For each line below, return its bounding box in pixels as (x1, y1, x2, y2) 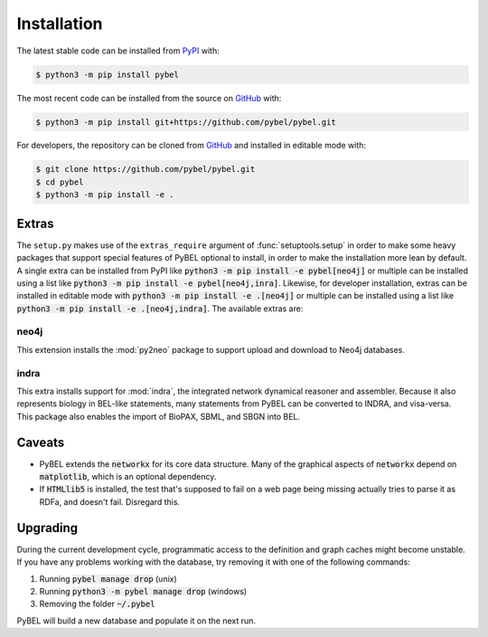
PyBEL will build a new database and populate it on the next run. (16, 615, 257, 626)
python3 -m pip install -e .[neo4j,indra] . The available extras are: (16, 303, 304, 314)
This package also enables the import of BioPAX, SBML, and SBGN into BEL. (16, 411, 301, 422)
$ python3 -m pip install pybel (35, 69, 180, 80)
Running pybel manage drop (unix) (39, 573, 178, 584)
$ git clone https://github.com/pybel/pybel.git (35, 164, 256, 175)
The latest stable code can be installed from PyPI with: (16, 45, 221, 56)
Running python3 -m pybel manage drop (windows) (39, 585, 248, 596)
